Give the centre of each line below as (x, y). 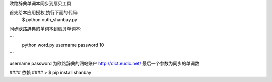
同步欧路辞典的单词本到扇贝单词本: (45, 29)
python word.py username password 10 (63, 45)
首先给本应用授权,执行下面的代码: (44, 13)
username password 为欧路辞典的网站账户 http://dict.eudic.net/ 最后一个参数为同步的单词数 (105, 63)
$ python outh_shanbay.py (50, 19)
